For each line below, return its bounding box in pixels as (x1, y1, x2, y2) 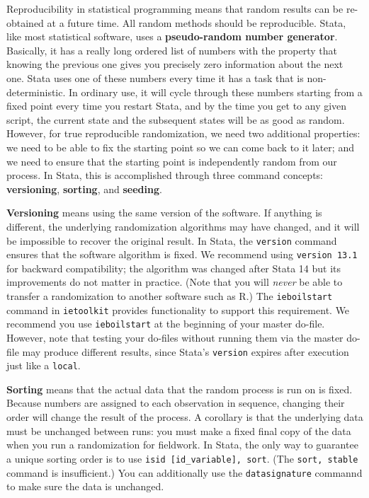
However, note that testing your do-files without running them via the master (6, 330, 344, 344)
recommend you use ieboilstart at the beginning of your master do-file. (6, 316, 325, 331)
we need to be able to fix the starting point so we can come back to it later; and (6, 139, 354, 154)
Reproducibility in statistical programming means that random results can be (6, 1, 344, 16)
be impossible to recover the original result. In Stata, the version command (6, 233, 337, 248)
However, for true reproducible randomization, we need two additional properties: (6, 126, 361, 141)
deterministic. (6, 84, 66, 99)
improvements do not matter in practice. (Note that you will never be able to (6, 274, 343, 289)
